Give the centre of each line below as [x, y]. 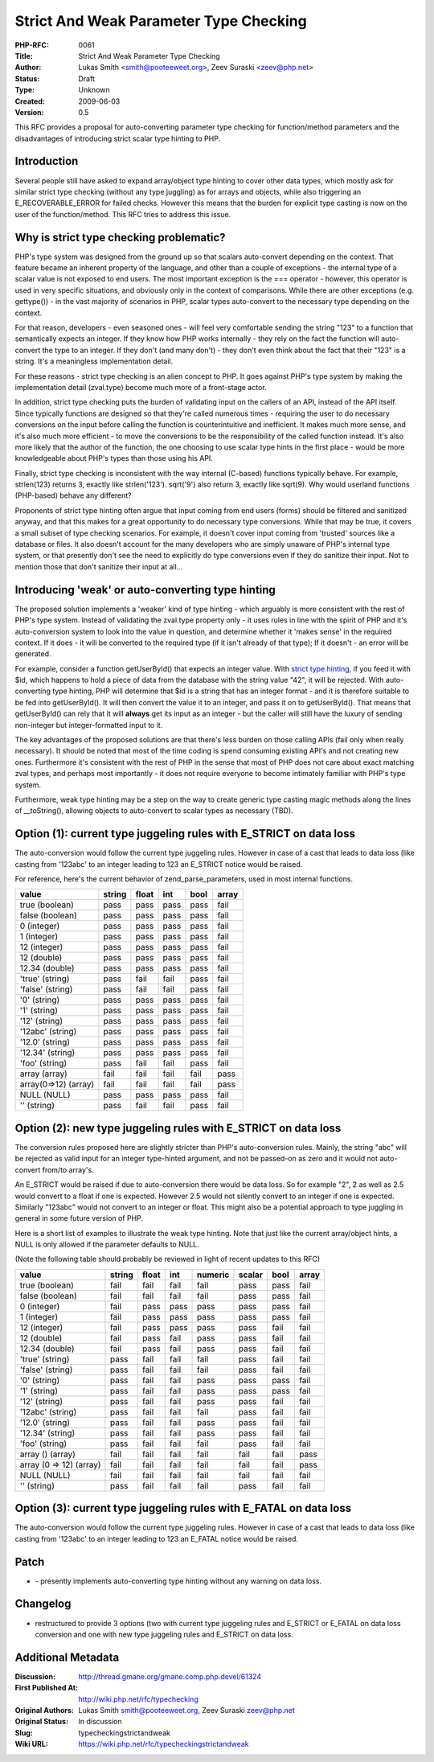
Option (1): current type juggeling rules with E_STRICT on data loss [185, 834]
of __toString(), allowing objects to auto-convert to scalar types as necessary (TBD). [154, 811]
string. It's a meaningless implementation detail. [94, 361]
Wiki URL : [31, 1744]
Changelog [43, 1604]
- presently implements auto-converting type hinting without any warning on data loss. [178, 1581]
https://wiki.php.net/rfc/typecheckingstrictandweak [164, 1744]
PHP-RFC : [32, 45]
